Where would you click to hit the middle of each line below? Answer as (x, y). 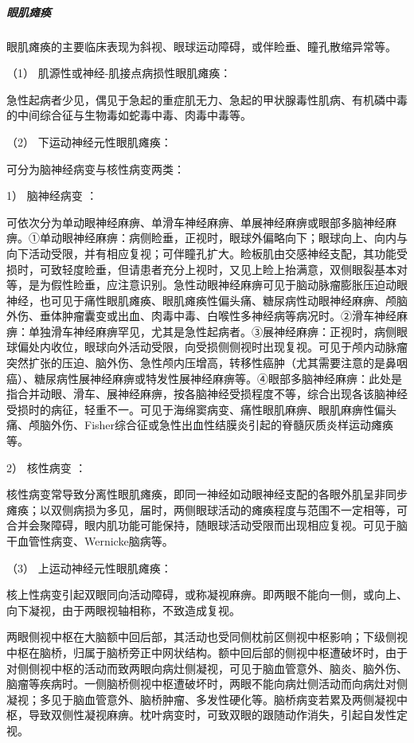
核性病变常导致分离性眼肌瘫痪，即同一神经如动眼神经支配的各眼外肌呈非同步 (207, 494)
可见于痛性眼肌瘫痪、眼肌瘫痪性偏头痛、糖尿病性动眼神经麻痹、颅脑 (229, 300)
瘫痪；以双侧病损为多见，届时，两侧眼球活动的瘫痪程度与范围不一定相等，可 (207, 509)
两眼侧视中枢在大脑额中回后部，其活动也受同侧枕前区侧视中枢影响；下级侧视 (207, 637)
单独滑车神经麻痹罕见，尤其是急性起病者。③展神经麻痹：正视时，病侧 (212, 331)
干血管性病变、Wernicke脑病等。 (90, 541)
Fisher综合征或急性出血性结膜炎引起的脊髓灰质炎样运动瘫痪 (239, 425)
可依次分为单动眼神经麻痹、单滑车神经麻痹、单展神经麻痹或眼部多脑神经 (196, 222)
